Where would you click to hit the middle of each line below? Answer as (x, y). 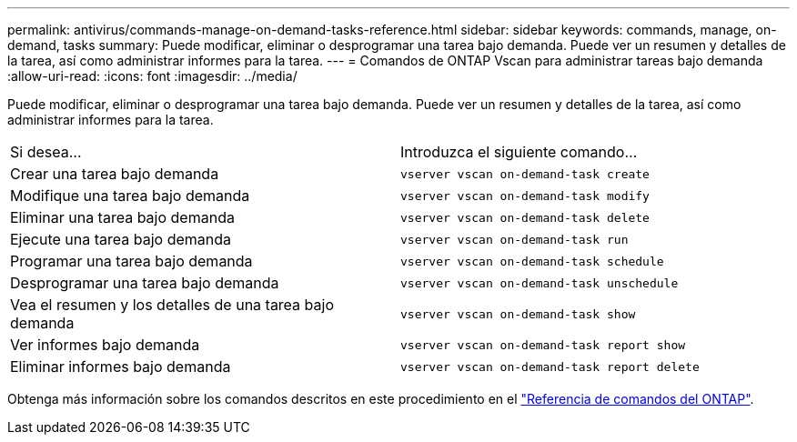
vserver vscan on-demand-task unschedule (540, 283)
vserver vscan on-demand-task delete (525, 217)
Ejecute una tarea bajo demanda (121, 239)
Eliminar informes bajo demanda (121, 367)
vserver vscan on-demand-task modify (525, 196)
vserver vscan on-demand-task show (518, 314)
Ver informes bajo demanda (105, 345)
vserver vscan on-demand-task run (515, 239)
